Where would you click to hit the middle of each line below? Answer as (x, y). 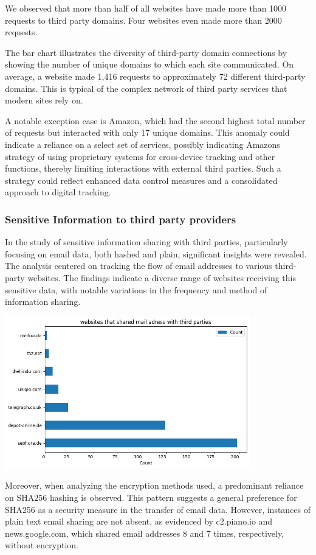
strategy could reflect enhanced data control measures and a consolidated (141, 180)
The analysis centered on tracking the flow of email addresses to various (139, 266)
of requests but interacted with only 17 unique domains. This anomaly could (147, 132)
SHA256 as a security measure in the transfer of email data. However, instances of (158, 509)
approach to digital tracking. (58, 192)
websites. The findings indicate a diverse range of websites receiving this (162, 277)
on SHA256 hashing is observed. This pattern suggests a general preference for (151, 497)
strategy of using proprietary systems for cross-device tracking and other (140, 156)
